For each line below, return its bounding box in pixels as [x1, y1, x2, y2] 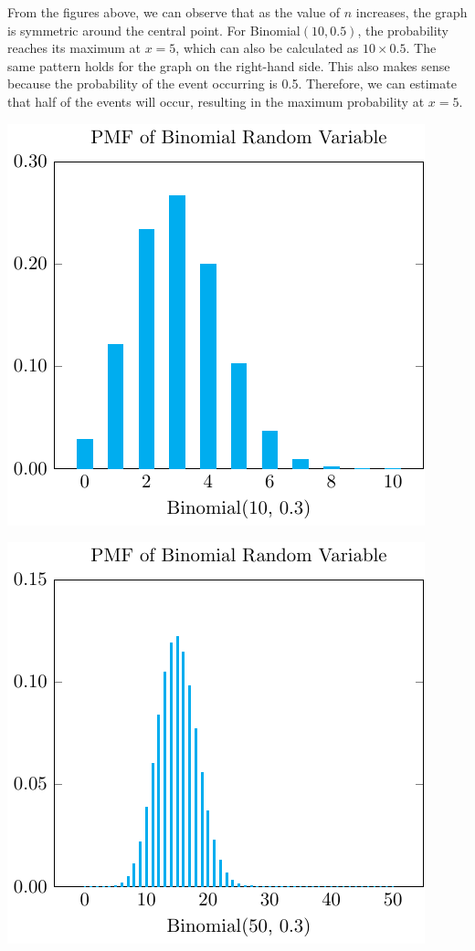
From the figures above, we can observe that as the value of [7, 3, 341, 21]
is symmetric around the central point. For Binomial [7, 20, 301, 39]
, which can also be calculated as [175, 38, 359, 57]
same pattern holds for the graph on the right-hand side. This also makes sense [7, 56, 450, 75]
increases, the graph [355, 3, 468, 21]
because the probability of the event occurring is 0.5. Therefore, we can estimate [7, 74, 457, 93]
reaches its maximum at [7, 38, 141, 57]
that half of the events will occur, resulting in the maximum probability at [7, 91, 425, 110]
